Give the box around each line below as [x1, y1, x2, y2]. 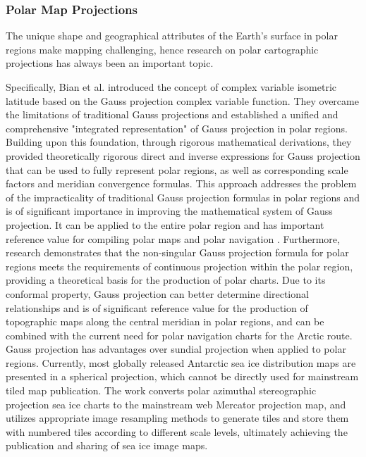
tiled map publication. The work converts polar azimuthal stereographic [6, 383, 317, 398]
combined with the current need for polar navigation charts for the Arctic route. [6, 327, 353, 342]
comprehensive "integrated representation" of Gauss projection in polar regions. [6, 120, 348, 135]
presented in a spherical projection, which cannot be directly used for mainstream [6, 369, 359, 384]
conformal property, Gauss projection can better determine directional [6, 286, 309, 301]
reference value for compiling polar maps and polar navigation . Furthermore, [6, 231, 340, 246]
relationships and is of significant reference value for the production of [6, 300, 308, 315]
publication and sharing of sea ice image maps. [6, 438, 208, 453]
